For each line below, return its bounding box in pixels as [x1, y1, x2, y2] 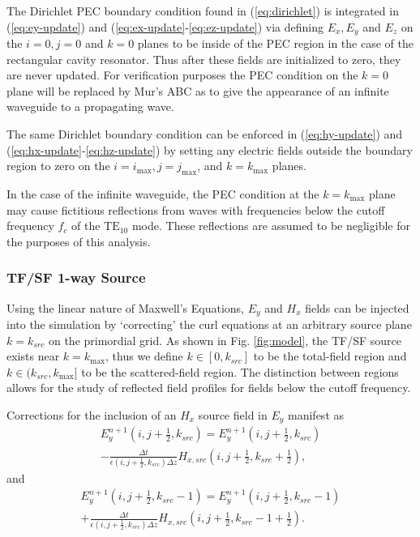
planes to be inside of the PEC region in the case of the [137, 35, 414, 52]
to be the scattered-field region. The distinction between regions [81, 363, 399, 380]
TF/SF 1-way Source [6, 267, 146, 288]
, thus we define [105, 347, 183, 364]
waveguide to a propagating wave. [6, 98, 174, 115]
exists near [6, 347, 60, 364]
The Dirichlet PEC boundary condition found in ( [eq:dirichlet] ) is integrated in [6, 2, 399, 19]
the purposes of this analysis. [6, 232, 151, 249]
